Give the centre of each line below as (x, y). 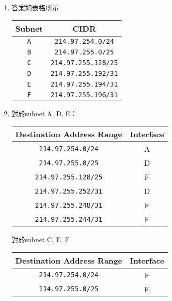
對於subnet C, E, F (40, 239)
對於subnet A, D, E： (44, 113)
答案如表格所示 (35, 7)
